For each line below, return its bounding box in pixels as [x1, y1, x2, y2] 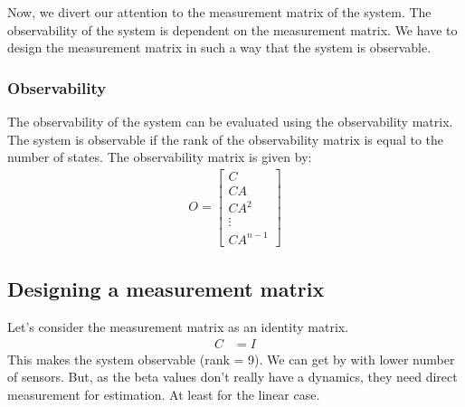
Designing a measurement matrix [7, 275, 325, 303]
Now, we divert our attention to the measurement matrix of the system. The [7, 3, 432, 21]
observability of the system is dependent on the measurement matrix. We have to [7, 20, 458, 39]
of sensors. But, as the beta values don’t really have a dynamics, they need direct [7, 367, 458, 386]
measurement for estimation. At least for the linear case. [7, 384, 320, 403]
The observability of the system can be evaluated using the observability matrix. [7, 112, 453, 130]
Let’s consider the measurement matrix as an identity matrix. [7, 317, 349, 336]
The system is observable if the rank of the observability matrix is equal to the [7, 129, 444, 148]
